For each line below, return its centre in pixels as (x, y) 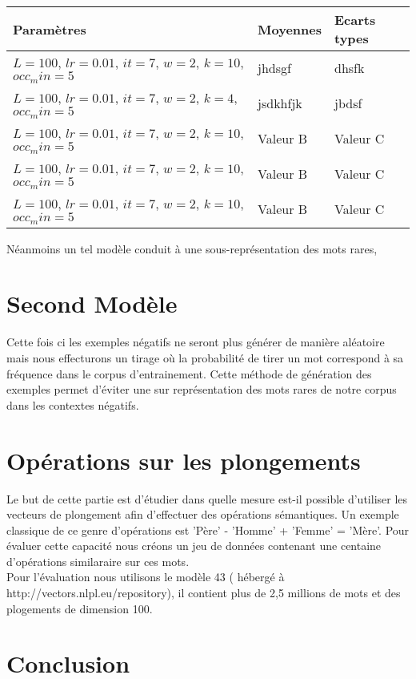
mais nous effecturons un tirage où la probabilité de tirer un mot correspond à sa (205, 358)
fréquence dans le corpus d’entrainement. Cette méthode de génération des (189, 373)
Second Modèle (92, 303)
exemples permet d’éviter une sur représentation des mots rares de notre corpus (202, 389)
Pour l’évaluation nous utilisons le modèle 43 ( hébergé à (146, 577)
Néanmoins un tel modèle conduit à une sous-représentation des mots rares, (192, 248)
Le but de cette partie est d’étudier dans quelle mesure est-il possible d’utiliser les (207, 498)
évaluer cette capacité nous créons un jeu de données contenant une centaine (194, 546)
